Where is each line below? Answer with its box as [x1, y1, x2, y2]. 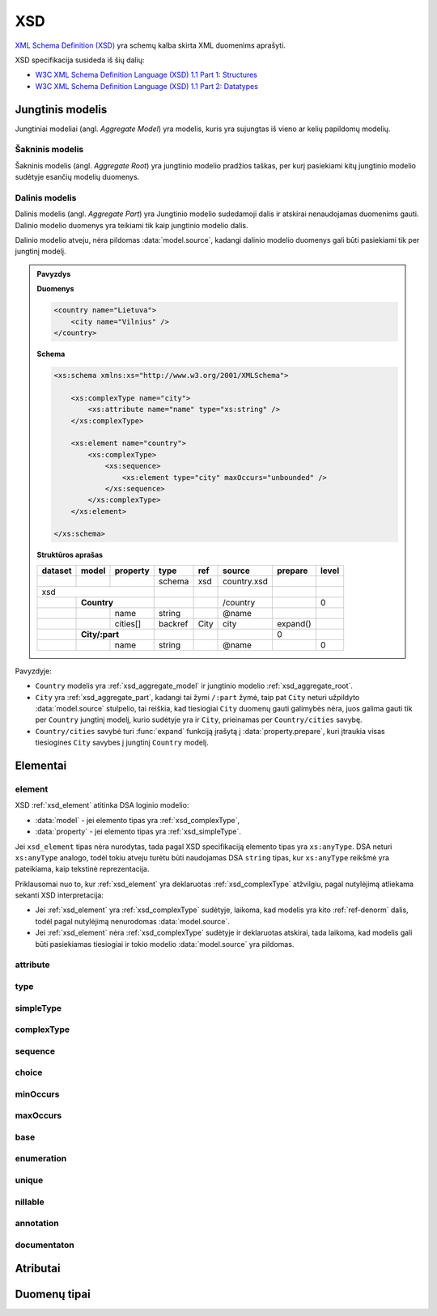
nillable [15, 1196, 45, 1208]
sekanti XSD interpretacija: [15, 890, 104, 900]
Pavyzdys [36, 269, 71, 278]
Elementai [15, 758, 67, 772]
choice [15, 1067, 43, 1078]
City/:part [81, 628, 120, 639]
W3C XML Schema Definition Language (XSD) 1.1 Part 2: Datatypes [35, 81, 259, 91]
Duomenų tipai [15, 1288, 91, 1301]
